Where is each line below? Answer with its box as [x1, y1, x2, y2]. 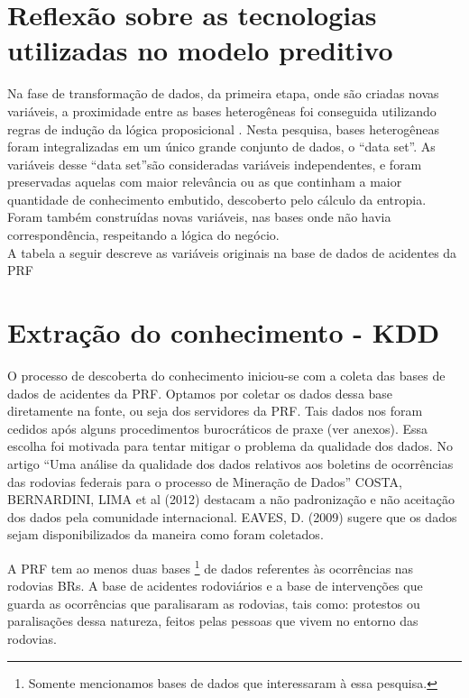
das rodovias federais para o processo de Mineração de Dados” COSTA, [7, 472, 402, 491]
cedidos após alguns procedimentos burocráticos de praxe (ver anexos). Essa [7, 418, 428, 437]
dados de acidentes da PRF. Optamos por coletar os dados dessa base [7, 383, 393, 402]
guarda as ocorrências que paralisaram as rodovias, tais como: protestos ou [7, 593, 420, 612]
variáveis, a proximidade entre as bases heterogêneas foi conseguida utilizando [7, 101, 437, 120]
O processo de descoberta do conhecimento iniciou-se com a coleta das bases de [7, 365, 446, 384]
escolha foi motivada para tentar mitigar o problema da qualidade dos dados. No [7, 436, 453, 455]
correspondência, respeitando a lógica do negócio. [7, 225, 280, 244]
